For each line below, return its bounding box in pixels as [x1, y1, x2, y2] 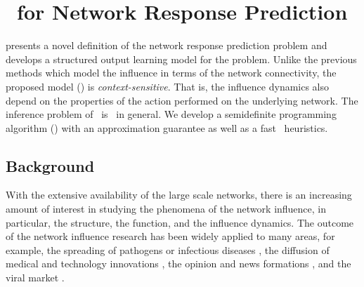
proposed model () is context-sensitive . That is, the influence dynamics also [6, 79, 330, 93]
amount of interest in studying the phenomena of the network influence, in [6, 201, 327, 216]
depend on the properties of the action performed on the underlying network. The [6, 93, 358, 107]
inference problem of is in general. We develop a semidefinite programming [6, 107, 337, 121]
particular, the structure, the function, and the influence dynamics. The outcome [6, 215, 354, 229]
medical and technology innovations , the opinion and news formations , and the [6, 256, 351, 271]
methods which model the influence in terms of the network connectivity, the [6, 65, 337, 80]
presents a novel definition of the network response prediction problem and [6, 38, 327, 53]
